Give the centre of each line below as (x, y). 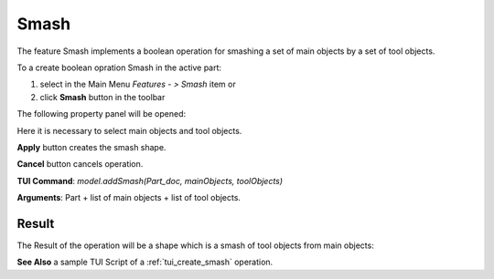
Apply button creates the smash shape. (91, 147)
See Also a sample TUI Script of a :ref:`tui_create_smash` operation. (145, 262)
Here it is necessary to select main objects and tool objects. (129, 130)
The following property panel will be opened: (102, 114)
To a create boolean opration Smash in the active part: (119, 67)
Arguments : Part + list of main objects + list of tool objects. (129, 198)
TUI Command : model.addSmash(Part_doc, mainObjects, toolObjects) (150, 181)
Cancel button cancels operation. (80, 164)
